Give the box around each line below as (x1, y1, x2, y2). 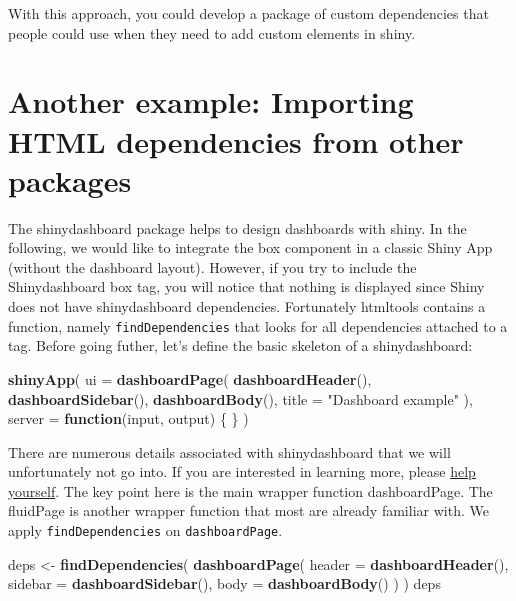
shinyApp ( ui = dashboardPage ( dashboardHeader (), (8, 368, 372, 389)
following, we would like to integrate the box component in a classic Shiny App (8, 237, 493, 258)
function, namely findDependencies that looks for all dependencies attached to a (8, 315, 508, 336)
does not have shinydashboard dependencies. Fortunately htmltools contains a (8, 296, 486, 317)
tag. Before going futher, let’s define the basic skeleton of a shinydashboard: (8, 335, 473, 356)
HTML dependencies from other (8, 120, 464, 161)
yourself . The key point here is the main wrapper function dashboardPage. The (8, 480, 493, 501)
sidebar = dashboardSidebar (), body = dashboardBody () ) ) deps (8, 573, 441, 594)
